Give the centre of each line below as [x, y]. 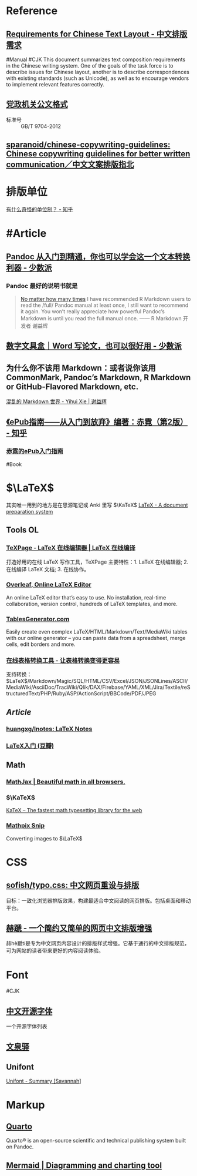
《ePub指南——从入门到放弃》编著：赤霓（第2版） [97, 422]
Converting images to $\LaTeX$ [45, 838]
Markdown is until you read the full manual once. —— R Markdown [101, 319]
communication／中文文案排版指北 [70, 165]
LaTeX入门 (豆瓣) [30, 746]
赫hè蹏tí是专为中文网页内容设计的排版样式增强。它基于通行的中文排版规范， [98, 943]
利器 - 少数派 [29, 268]
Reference [32, 11]
